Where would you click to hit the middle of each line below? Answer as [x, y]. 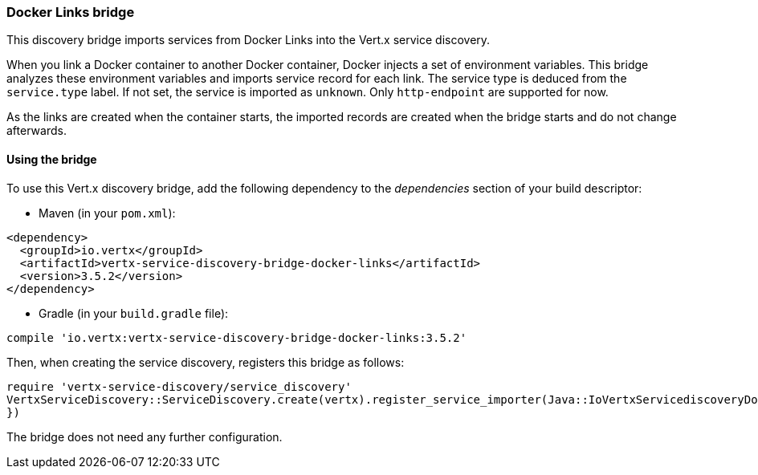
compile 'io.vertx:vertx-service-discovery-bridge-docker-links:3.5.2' [237, 337]
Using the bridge [52, 159]
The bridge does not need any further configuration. [145, 436]
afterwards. [37, 131]
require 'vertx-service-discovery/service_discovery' [179, 386]
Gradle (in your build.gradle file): [134, 313]
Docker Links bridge [71, 12]
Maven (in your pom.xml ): [107, 213]
